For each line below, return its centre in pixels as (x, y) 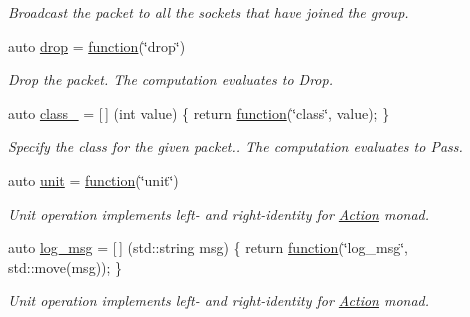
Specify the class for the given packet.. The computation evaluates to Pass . (235, 146)
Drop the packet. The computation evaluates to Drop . (170, 79)
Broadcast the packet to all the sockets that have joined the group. (208, 12)
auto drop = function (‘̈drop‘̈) (97, 45)
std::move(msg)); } (65, 266)
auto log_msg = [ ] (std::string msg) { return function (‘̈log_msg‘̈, (208, 247)
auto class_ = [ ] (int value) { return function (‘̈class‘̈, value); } (199, 112)
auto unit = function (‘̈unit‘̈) (93, 179)
